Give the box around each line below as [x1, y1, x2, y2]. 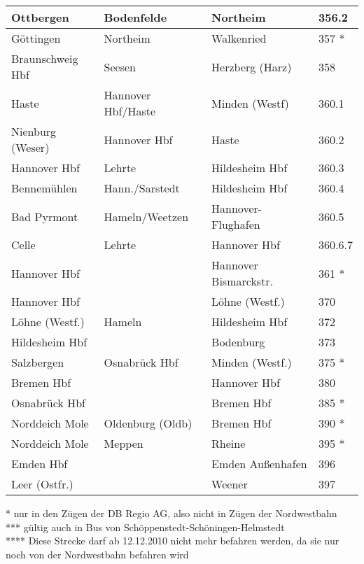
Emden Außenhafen [211, 456, 307, 472]
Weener [211, 476, 248, 492]
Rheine [211, 435, 246, 451]
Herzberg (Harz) [211, 58, 292, 75]
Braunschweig [11, 50, 78, 66]
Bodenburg [211, 334, 265, 350]
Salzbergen [11, 354, 64, 370]
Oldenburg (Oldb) [104, 415, 192, 431]
